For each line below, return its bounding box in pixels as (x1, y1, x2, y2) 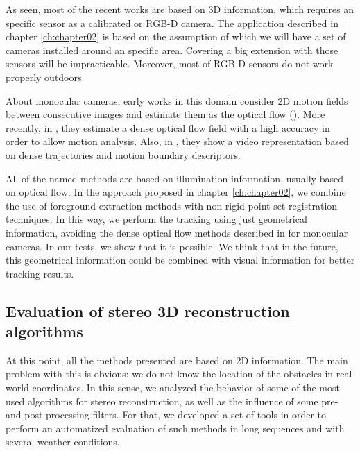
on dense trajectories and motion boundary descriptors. (6, 147, 241, 162)
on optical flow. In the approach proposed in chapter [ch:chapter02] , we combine (6, 185, 346, 199)
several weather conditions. (6, 434, 120, 449)
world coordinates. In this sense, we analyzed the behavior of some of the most (6, 380, 340, 395)
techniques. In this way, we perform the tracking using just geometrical (6, 212, 307, 226)
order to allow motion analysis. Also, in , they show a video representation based (6, 134, 349, 148)
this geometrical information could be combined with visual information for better (6, 253, 355, 267)
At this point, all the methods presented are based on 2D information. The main (6, 352, 348, 367)
